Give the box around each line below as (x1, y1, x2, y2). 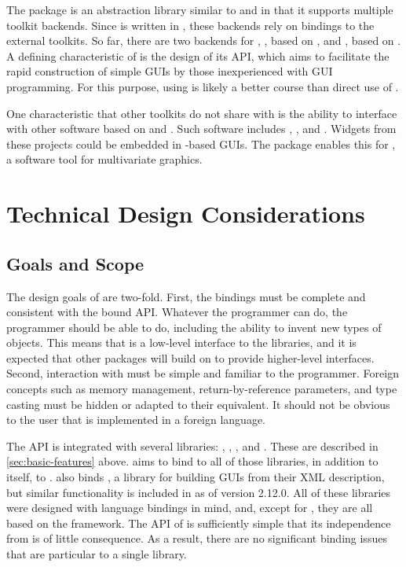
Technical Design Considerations (6, 197, 365, 230)
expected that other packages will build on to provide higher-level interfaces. (6, 349, 375, 366)
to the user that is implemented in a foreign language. (6, 411, 266, 428)
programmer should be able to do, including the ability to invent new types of (6, 318, 382, 335)
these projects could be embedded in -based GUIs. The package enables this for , (6, 135, 396, 152)
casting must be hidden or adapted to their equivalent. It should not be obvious (6, 396, 390, 412)
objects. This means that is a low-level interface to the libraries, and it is (6, 334, 357, 351)
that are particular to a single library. (6, 546, 187, 562)
